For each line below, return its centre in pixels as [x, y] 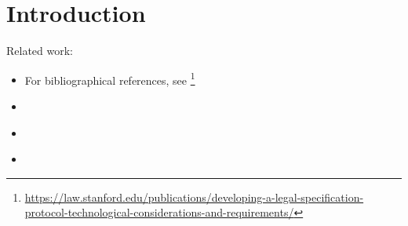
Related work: [40, 51]
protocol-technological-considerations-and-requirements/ [159, 212]
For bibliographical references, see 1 [110, 78]
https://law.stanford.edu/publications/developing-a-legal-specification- [194, 197]
